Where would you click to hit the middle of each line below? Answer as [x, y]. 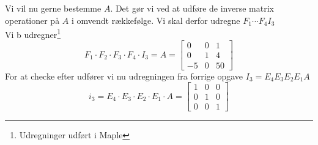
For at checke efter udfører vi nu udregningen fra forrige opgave [124, 76]
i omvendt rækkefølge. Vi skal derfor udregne [156, 20]
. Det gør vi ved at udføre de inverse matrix [192, 8]
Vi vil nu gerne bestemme [53, 8]
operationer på [32, 20]
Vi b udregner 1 [33, 33]
